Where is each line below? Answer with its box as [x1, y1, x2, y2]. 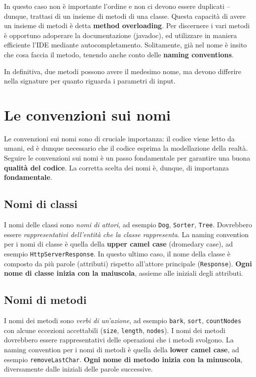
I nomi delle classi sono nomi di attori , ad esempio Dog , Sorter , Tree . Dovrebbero [4, 219, 252, 230]
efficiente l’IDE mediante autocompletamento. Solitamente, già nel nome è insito [4, 40, 247, 50]
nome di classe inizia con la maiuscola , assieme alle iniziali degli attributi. [4, 268, 243, 278]
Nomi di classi [4, 196, 77, 211]
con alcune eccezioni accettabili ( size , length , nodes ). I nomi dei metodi [4, 325, 225, 335]
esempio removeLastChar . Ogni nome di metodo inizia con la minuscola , [4, 354, 243, 364]
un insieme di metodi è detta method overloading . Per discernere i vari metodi [4, 20, 250, 31]
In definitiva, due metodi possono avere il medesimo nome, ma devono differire [4, 66, 241, 76]
